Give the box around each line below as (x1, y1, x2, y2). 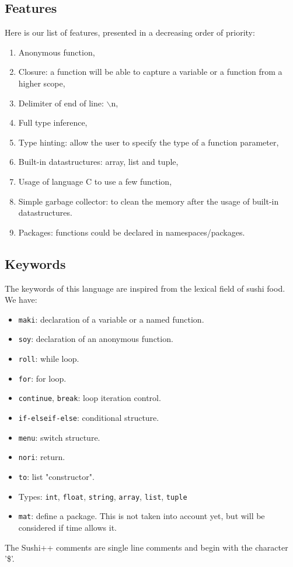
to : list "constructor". (18, 470, 95, 482)
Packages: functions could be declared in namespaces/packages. (18, 226, 245, 238)
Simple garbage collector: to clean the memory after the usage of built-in (18, 195, 279, 207)
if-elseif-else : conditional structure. (18, 412, 159, 423)
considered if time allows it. (18, 521, 117, 533)
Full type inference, (18, 116, 88, 129)
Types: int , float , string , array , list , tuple (18, 490, 187, 502)
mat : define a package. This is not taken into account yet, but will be (18, 510, 265, 522)
